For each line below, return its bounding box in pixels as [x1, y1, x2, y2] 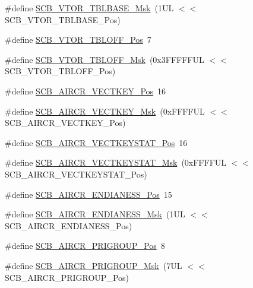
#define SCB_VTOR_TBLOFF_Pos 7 [5, 33, 151, 46]
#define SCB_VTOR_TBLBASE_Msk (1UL [5, 2, 174, 14]
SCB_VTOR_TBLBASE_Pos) [5, 13, 121, 26]
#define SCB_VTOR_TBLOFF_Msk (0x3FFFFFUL [5, 53, 204, 65]
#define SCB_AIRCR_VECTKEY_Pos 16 [5, 84, 166, 97]
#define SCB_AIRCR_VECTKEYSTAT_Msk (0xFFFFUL [5, 156, 227, 169]
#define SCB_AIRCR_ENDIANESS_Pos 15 [5, 188, 172, 200]
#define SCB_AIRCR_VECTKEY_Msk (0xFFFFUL [5, 105, 205, 117]
